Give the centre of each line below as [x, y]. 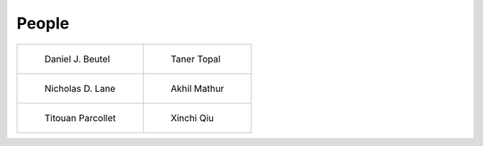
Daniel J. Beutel [77, 59]
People [43, 23]
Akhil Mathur [197, 88]
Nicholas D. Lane [80, 88]
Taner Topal [195, 59]
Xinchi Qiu [192, 118]
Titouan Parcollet [80, 118]
